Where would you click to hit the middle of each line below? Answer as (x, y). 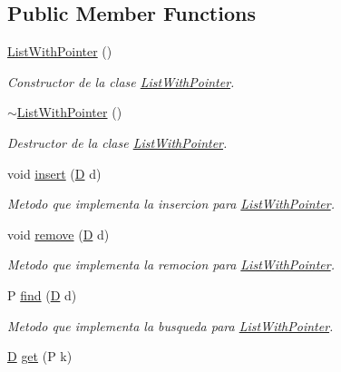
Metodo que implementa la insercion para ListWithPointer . (171, 204)
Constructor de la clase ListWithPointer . (121, 81)
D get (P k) (40, 356)
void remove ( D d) (58, 234)
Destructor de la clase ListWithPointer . (117, 142)
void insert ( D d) (54, 173)
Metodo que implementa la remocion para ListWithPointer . (171, 264)
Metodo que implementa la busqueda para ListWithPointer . (170, 325)
